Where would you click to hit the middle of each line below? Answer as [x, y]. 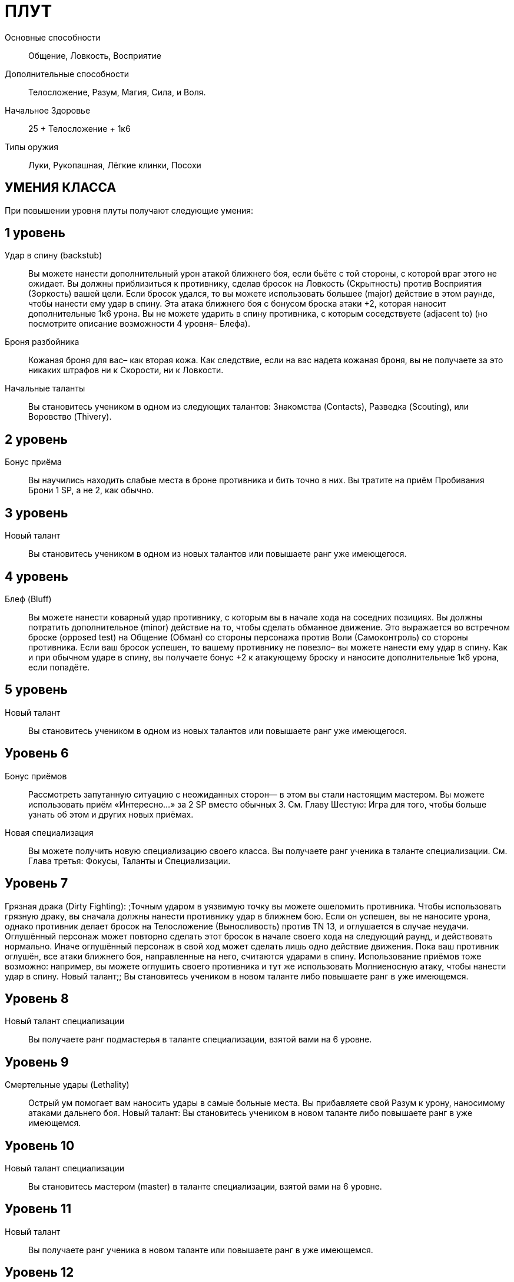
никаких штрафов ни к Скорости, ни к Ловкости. [126, 370]
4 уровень [37, 576]
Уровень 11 [38, 1209]
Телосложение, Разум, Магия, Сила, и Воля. [117, 92]
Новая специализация [49, 832]
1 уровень [35, 233]
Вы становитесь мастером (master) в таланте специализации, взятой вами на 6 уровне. [205, 1187]
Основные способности [53, 37]
